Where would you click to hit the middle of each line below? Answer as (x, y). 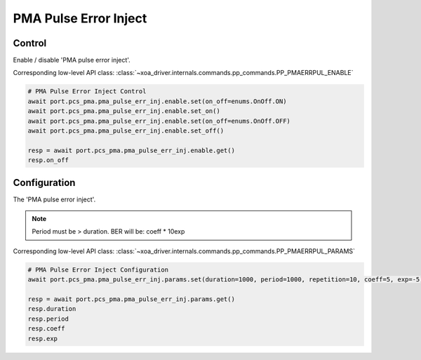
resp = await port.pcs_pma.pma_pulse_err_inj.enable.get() (131, 150)
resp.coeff (46, 329)
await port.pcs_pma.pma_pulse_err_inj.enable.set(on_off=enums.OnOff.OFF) (159, 121)
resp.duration (52, 309)
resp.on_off (48, 160)
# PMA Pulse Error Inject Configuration (98, 269)
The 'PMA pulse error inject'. (54, 199)
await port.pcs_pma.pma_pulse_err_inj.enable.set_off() (126, 131)
